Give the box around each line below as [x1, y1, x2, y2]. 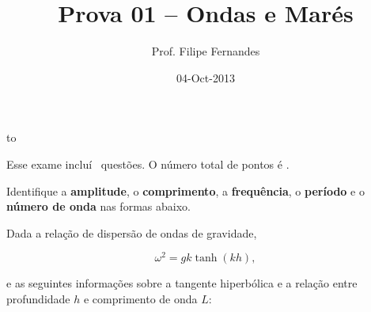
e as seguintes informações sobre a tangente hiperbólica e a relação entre [6, 275, 358, 291]
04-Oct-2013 [176, 69, 235, 86]
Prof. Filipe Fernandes [151, 43, 260, 59]
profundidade [6, 290, 70, 306]
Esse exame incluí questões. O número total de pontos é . [6, 155, 290, 172]
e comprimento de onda [83, 290, 198, 306]
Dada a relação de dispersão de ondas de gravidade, [6, 224, 257, 241]
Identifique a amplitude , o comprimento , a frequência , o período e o [6, 182, 365, 199]
